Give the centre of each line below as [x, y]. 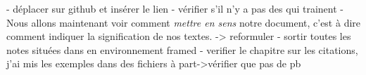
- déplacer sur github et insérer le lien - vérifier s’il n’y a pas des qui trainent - [175, 8]
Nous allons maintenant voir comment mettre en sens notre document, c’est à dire [184, 22]
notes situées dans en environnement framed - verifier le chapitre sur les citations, [182, 49]
